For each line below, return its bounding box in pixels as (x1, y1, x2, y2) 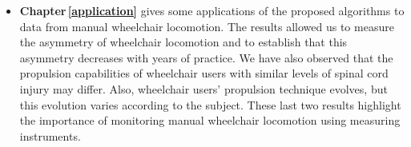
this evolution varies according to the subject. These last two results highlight (19, 96, 401, 113)
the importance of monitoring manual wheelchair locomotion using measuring (19, 112, 401, 129)
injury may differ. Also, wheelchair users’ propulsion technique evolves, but (19, 80, 388, 97)
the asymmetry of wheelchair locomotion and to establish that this (19, 34, 348, 50)
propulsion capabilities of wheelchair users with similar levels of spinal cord (19, 65, 389, 81)
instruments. (19, 127, 81, 144)
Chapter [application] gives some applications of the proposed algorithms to (19, 2, 405, 18)
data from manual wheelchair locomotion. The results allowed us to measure (19, 18, 394, 34)
